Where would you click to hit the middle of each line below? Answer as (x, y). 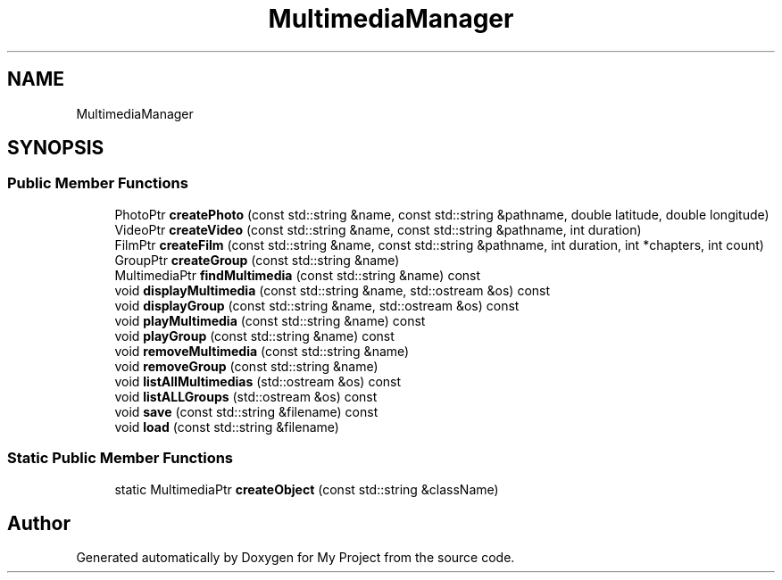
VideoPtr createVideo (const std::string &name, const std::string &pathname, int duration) (378, 229)
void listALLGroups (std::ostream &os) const (246, 396)
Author (39, 523)
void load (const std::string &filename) (227, 427)
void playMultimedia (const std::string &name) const (270, 320)
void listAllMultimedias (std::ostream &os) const (258, 381)
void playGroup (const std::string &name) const (254, 336)
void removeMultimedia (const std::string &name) (262, 351)
